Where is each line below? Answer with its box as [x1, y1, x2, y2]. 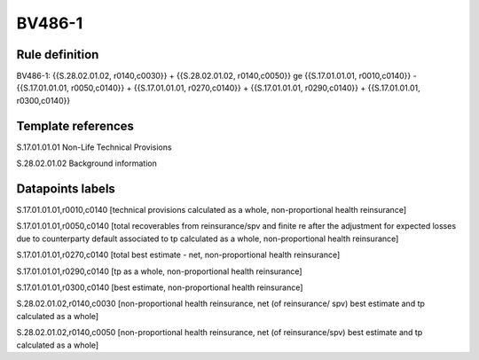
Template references [16, 118, 135, 133]
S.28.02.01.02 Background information [16, 158, 157, 168]
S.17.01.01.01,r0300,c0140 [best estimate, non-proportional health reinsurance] [16, 282, 303, 293]
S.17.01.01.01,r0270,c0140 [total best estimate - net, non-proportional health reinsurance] [16, 249, 341, 261]
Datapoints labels [16, 181, 115, 196]
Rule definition [16, 47, 99, 62]
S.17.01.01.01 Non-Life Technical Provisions [16, 142, 172, 153]
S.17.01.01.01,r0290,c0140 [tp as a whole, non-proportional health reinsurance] [16, 266, 302, 277]
